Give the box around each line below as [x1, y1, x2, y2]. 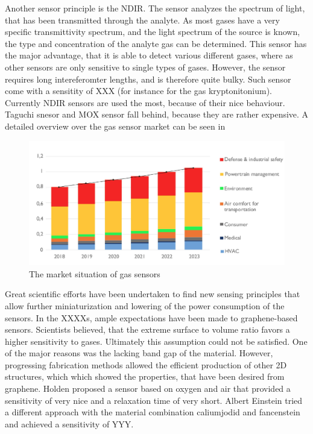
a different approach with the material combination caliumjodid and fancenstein [5, 406, 300, 418]
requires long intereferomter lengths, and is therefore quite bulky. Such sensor [5, 72, 291, 85]
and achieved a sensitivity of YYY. [5, 417, 134, 430]
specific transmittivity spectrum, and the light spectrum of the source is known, [5, 25, 300, 38]
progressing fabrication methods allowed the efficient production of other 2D [5, 358, 287, 371]
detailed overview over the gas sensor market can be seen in [5, 119, 226, 132]
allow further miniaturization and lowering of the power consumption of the [5, 299, 285, 312]
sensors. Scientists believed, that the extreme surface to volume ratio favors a [5, 323, 290, 336]
